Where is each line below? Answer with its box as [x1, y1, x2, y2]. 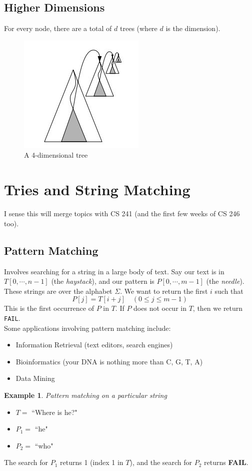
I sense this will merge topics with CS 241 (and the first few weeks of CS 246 [4, 208, 240, 219]
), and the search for [129, 457, 192, 467]
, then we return [192, 303, 243, 313]
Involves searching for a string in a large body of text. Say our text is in [4, 266, 224, 276]
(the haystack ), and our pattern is [51, 276, 154, 286]
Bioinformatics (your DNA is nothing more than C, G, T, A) [15, 356, 203, 366]
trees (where [120, 23, 157, 34]
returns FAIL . [204, 457, 248, 467]
